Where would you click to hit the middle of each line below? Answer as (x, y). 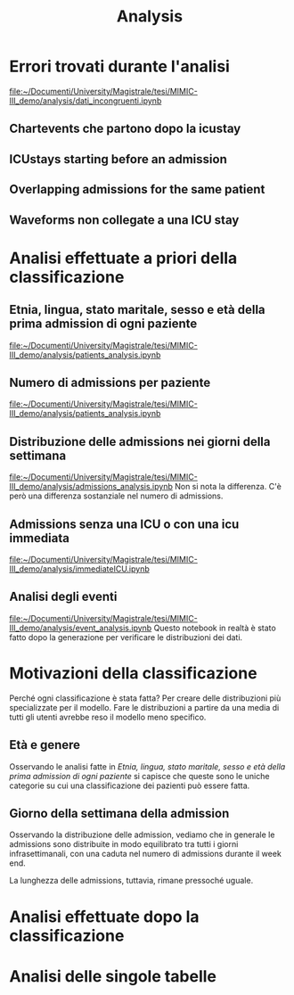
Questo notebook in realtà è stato (215, 628)
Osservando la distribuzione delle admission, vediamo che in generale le (142, 835)
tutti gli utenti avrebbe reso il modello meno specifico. (108, 717)
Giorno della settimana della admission (119, 813)
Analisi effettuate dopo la (104, 917)
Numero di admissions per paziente (110, 382)
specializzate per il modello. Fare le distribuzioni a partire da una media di (144, 707)
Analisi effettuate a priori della (123, 258)
